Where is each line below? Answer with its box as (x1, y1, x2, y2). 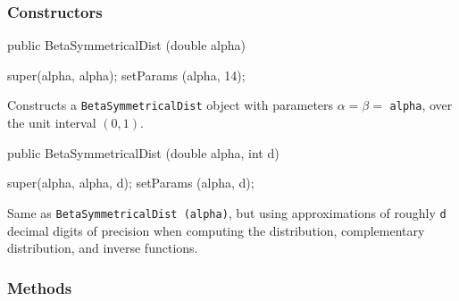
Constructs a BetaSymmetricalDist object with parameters (7, 96, 334, 114)
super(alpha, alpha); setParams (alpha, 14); (7, 65, 246, 84)
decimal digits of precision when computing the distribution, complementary (7, 221, 425, 239)
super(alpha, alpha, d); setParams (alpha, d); (7, 173, 255, 192)
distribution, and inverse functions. (7, 238, 198, 257)
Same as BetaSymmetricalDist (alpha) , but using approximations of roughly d (7, 203, 446, 222)
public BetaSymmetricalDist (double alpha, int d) (7, 143, 280, 162)
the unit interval (7, 113, 96, 132)
